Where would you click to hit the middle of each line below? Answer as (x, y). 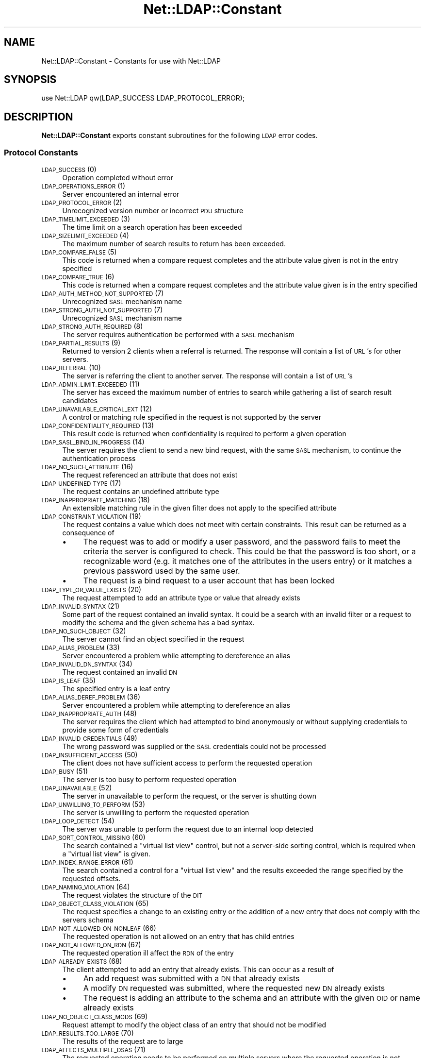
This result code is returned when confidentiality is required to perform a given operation (204, 434)
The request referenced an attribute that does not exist (150, 475)
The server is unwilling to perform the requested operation (156, 813)
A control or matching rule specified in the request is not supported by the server (192, 417)
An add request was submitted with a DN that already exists (191, 979)
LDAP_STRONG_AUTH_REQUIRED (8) (92, 326)
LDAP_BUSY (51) (65, 771)
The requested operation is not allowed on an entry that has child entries (178, 937)
